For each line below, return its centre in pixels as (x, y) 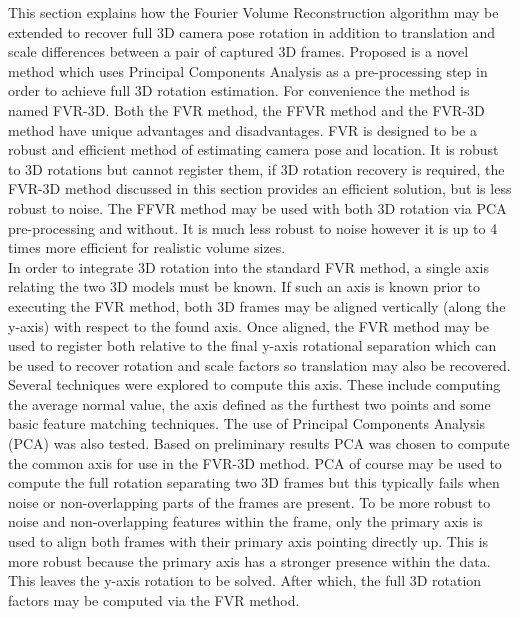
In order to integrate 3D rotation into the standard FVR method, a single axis (248, 266)
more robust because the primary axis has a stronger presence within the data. (249, 560)
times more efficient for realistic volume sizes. (147, 247)
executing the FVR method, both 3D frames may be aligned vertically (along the (257, 305)
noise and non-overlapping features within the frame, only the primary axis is (245, 521)
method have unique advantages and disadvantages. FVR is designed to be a (242, 129)
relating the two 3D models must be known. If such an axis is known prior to (244, 286)
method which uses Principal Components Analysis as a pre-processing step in (248, 70)
